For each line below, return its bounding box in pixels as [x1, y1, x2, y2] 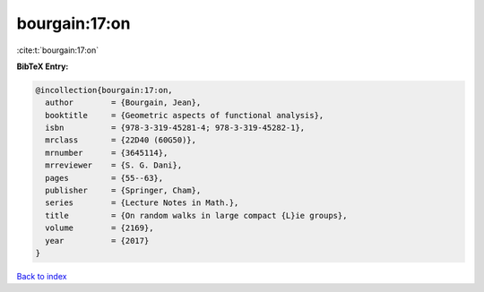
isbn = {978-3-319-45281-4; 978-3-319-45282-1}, [45, 123, 306, 133]
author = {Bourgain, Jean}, [45, 98, 202, 107]
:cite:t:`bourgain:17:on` [16, 45, 99, 56]
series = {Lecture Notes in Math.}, [45, 198, 239, 208]
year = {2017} [45, 236, 150, 245]
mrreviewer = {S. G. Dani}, [45, 160, 183, 170]
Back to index [16, 271, 67, 281]
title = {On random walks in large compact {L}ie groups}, [45, 210, 348, 220]
